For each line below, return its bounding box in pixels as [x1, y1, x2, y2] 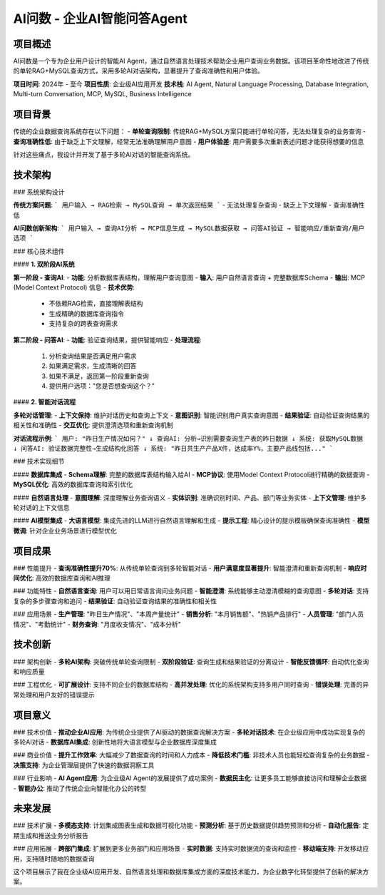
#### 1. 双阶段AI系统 [13, 260, 75, 269]
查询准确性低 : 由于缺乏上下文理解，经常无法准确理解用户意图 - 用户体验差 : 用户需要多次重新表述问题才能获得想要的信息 [13, 137, 364, 145]
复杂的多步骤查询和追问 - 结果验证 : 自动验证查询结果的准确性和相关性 [13, 596, 217, 605]
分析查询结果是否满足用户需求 [48, 352, 137, 360]
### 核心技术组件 [13, 247, 65, 255]
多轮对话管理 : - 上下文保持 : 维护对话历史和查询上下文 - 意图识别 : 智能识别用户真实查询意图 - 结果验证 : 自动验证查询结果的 [13, 411, 370, 419]
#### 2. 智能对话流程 [13, 398, 76, 406]
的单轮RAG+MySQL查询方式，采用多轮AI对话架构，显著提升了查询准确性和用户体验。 [13, 66, 264, 75]
